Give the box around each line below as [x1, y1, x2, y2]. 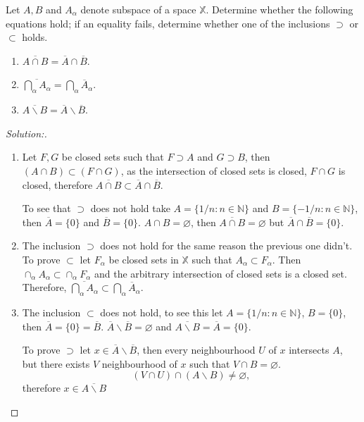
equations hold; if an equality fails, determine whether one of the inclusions [6, 15, 330, 30]
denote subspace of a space [80, 2, 196, 16]
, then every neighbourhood [137, 342, 256, 357]
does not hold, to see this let [100, 304, 223, 319]
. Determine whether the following [206, 2, 353, 16]
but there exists [22, 356, 90, 371]
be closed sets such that [61, 149, 164, 164]
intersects [289, 342, 330, 357]
